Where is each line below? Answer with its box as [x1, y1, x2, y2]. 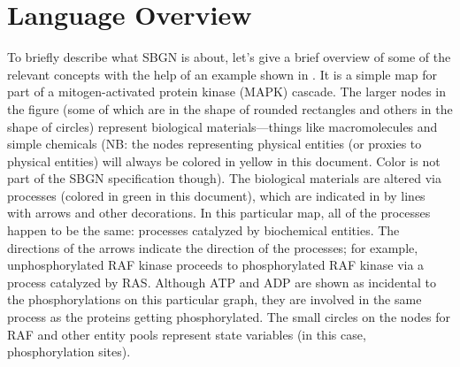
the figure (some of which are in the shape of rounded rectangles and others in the [7, 99, 453, 118]
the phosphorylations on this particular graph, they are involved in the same [7, 290, 422, 309]
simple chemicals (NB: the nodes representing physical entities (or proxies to [7, 134, 422, 153]
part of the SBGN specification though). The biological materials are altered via [7, 169, 442, 187]
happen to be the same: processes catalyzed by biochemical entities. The [7, 221, 400, 240]
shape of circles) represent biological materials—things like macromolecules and [7, 117, 438, 135]
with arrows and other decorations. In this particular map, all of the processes [7, 203, 431, 222]
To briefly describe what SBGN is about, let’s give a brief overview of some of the [7, 48, 451, 66]
